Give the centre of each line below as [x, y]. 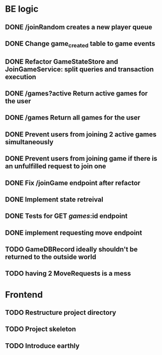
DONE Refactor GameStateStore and [62, 61]
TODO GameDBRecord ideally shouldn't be [71, 250]
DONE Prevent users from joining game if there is [81, 159]
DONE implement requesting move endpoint [74, 233]
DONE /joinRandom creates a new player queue [79, 27]
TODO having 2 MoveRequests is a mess [68, 274]
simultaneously [29, 142]
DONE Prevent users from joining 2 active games [81, 134]
